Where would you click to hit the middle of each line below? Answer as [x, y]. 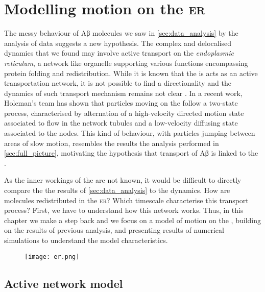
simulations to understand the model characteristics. [86, 240]
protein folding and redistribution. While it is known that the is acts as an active [131, 73]
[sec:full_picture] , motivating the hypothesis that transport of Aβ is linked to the [131, 153]
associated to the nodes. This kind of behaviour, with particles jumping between [130, 133]
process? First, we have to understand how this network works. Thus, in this [124, 210]
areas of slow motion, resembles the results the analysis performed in [112, 143]
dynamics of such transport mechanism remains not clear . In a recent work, [123, 93]
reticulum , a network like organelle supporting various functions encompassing [126, 63]
